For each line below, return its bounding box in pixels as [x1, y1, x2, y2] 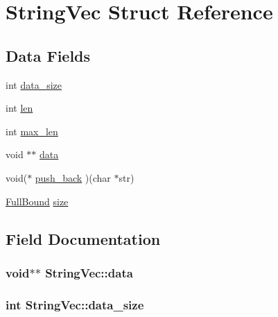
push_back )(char [35, 170, 111, 185]
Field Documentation [6, 228, 161, 249]
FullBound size [6, 194, 69, 208]
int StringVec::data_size [6, 295, 144, 313]
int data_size [6, 77, 62, 92]
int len [6, 101, 33, 115]
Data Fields [6, 44, 91, 66]
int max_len [6, 123, 58, 138]
